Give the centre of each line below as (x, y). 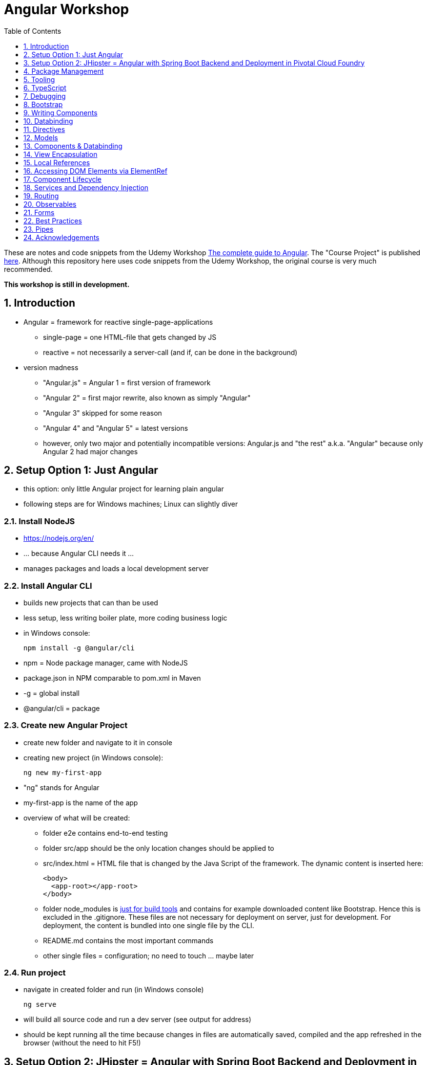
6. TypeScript (45, 88)
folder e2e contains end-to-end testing (105, 833)
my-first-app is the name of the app (81, 802)
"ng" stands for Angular (61, 787)
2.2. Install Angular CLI (48, 586)
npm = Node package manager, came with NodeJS (106, 663)
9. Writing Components (61, 112)
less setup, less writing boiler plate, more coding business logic (125, 618)
